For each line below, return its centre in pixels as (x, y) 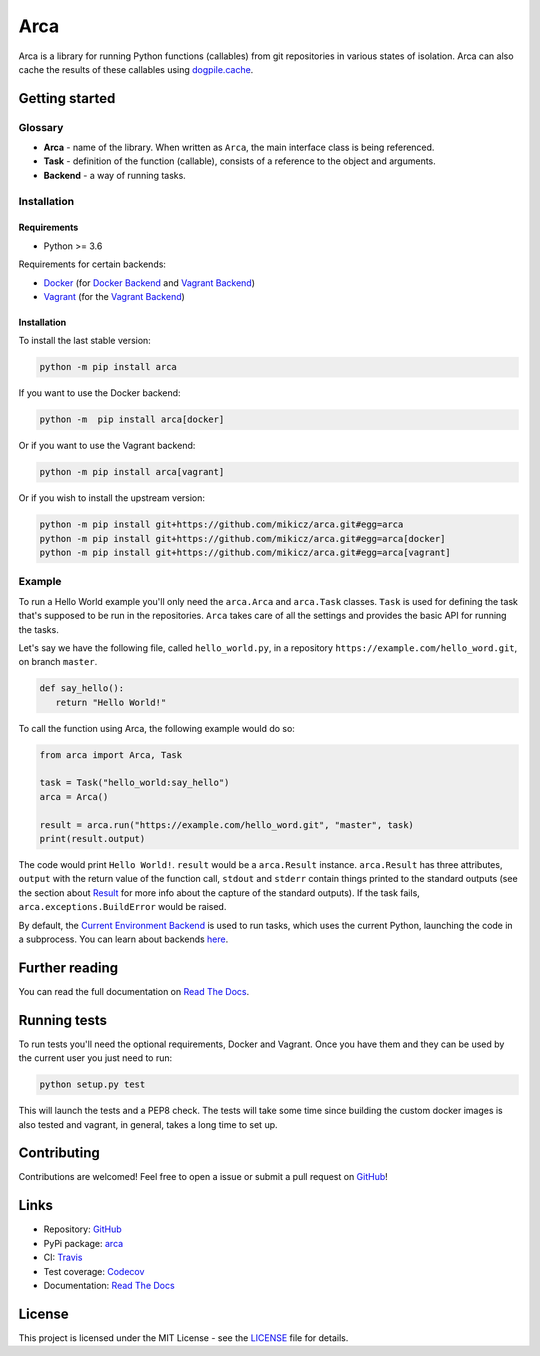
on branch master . (58, 662)
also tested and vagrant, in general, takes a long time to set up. (148, 1124)
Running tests (63, 1020)
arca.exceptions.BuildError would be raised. (122, 907)
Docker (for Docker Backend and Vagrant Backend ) (149, 282)
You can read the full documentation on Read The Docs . (134, 991)
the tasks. (38, 629)
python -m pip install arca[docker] (132, 419)
